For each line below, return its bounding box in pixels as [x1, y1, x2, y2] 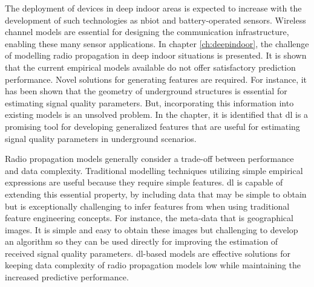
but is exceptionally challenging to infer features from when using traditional [5, 199, 290, 212]
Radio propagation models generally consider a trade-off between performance [5, 152, 294, 165]
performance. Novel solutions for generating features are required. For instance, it [5, 73, 307, 85]
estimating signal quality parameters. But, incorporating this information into [5, 96, 294, 109]
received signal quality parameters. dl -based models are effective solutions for [5, 247, 290, 259]
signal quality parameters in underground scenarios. [5, 132, 197, 144]
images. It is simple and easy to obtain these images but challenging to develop [5, 223, 298, 236]
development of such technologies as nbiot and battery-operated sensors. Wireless [5, 13, 306, 26]
